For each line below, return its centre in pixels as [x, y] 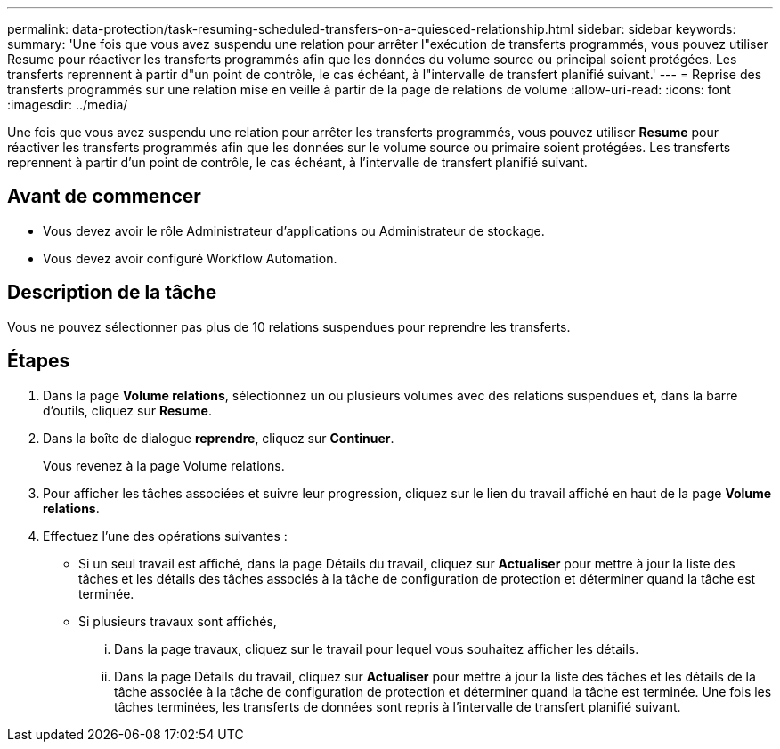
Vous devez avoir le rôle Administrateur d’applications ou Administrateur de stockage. [294, 230]
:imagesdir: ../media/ [68, 105]
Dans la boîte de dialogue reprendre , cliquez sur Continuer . [219, 438]
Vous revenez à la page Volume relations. [164, 465]
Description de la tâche [112, 293]
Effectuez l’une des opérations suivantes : [165, 536]
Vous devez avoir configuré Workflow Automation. [190, 258]
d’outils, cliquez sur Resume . [127, 410]
